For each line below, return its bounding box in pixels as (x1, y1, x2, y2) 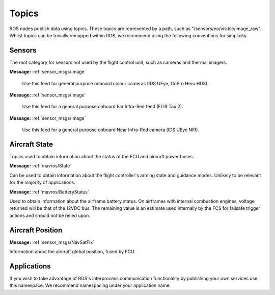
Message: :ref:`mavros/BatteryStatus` (9, 189, 89, 195)
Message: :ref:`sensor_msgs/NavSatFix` (9, 239, 94, 245)
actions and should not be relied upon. (9, 212, 90, 218)
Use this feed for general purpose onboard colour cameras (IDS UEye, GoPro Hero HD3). (22, 80, 209, 86)
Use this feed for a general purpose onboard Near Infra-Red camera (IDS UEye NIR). (22, 127, 200, 133)
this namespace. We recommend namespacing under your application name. (9, 282, 171, 288)
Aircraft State (9, 140, 53, 149)
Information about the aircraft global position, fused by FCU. (9, 249, 136, 255)
